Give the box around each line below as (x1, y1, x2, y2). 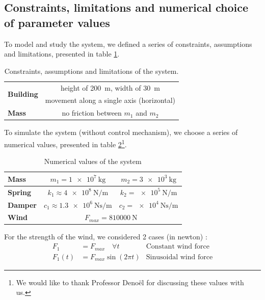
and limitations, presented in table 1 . (4, 48, 120, 59)
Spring (8, 186, 31, 197)
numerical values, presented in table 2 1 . (4, 138, 127, 149)
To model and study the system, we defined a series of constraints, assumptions (4, 38, 252, 49)
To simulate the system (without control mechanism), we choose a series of (4, 127, 238, 138)
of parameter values (4, 14, 110, 30)
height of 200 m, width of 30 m (60, 82, 160, 93)
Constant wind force (146, 243, 209, 251)
